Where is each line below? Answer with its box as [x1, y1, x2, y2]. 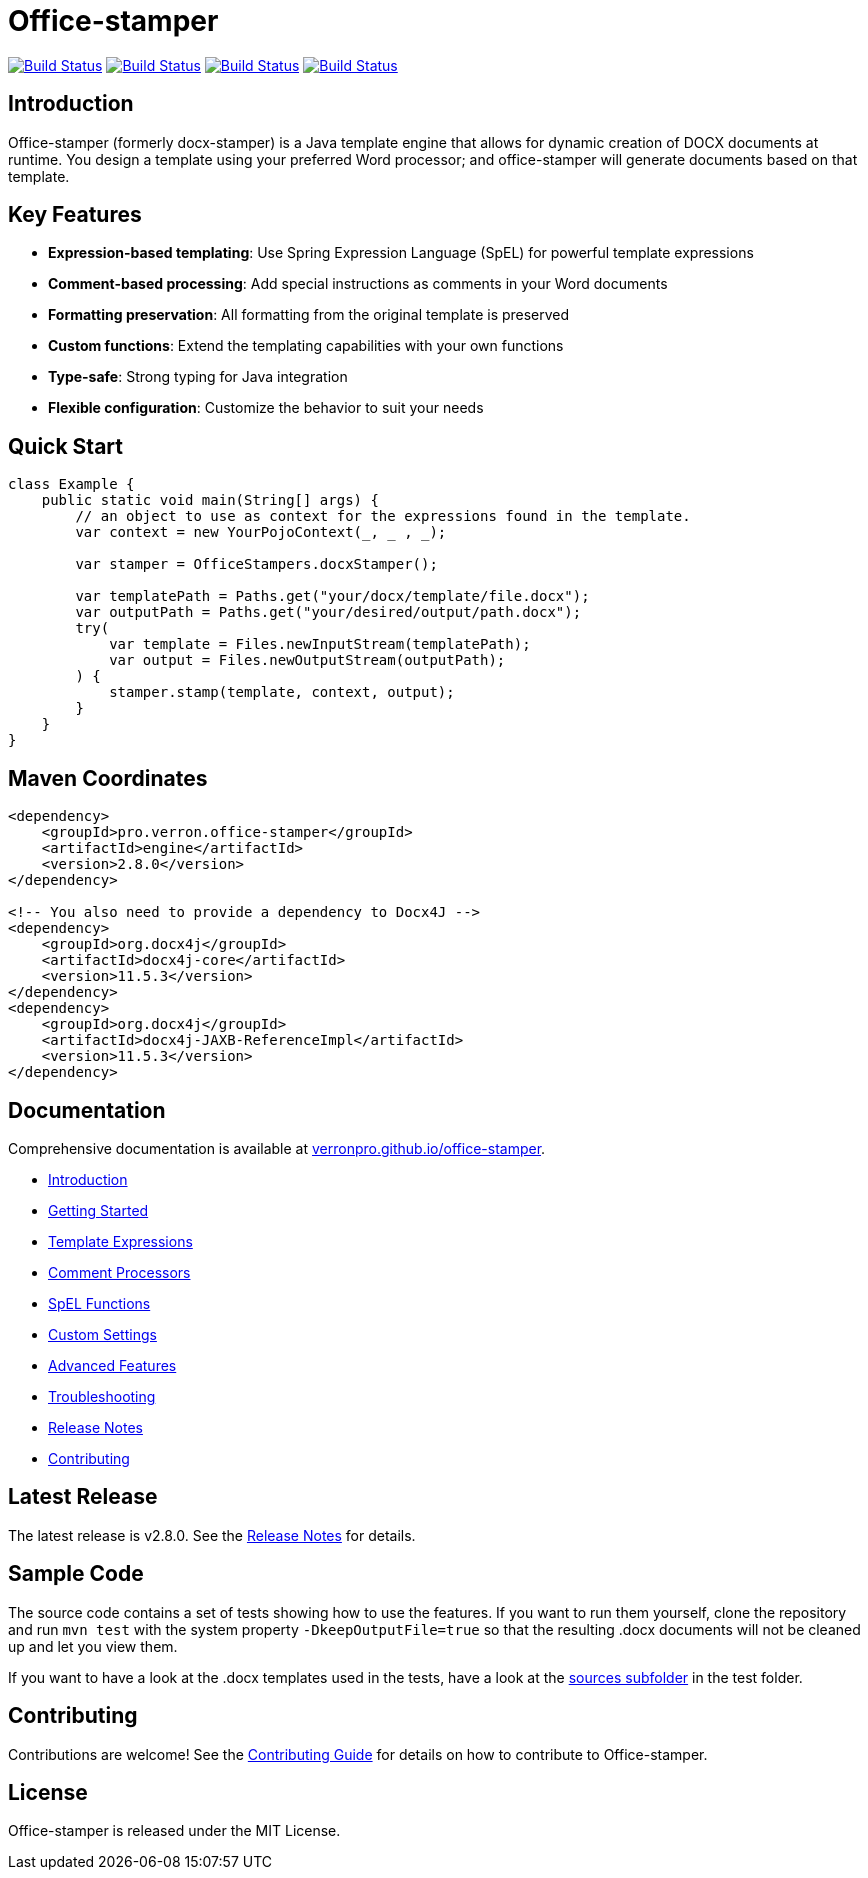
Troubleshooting [48, 1387, 156, 1405]
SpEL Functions [48, 1294, 151, 1312]
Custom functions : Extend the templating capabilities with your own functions [48, 337, 564, 355]
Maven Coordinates [8, 765, 208, 791]
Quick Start [8, 433, 123, 459]
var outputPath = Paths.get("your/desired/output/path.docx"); [75, 604, 582, 621]
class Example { [8, 476, 135, 493]
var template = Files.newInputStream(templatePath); [109, 636, 531, 653]
